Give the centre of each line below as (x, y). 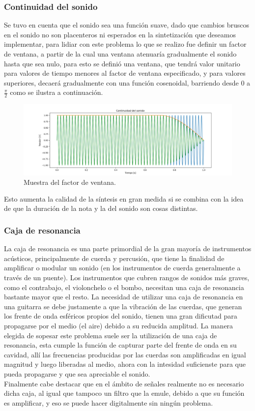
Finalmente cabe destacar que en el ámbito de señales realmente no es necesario (124, 383)
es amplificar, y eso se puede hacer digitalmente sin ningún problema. (109, 402)
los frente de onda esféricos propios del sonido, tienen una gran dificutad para (121, 316)
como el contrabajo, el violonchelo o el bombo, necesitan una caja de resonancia (124, 287)
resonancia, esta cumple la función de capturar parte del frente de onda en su (120, 345)
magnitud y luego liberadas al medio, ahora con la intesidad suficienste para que (125, 364)
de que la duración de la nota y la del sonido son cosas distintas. (101, 208)
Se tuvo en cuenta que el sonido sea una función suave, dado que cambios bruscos (127, 25)
